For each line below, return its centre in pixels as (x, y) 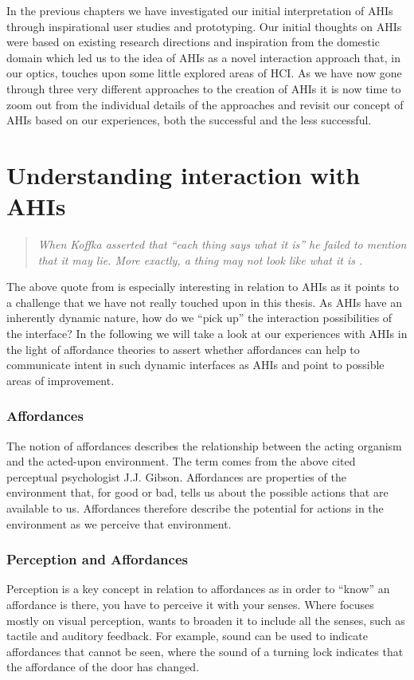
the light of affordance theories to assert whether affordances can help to (183, 349)
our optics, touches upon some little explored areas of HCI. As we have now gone (204, 73)
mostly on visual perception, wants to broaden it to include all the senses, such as (206, 620)
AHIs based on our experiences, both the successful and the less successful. (189, 120)
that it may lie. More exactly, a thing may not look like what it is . (200, 259)
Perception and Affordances (97, 559)
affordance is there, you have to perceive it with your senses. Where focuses (190, 604)
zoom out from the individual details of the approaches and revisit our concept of (205, 104)
